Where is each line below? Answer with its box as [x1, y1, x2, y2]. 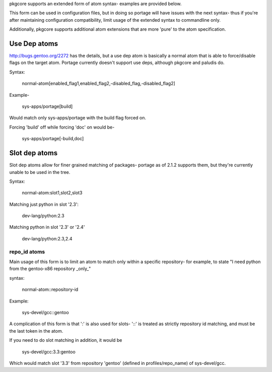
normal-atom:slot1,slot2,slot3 [22, 190, 83, 196]
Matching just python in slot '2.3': [9, 201, 79, 207]
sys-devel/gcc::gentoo [22, 309, 69, 315]
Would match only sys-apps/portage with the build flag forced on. [9, 115, 146, 121]
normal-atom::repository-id [22, 286, 79, 292]
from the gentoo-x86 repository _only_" [9, 266, 91, 272]
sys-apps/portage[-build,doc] [22, 136, 84, 142]
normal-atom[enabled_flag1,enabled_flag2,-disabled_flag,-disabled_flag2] [22, 81, 176, 87]
